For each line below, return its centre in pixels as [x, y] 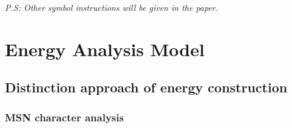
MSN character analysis [64, 117]
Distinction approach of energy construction [146, 87]
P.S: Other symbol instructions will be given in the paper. [112, 7]
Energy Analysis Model [105, 49]
